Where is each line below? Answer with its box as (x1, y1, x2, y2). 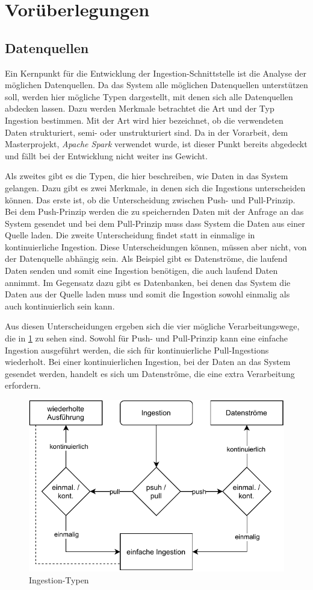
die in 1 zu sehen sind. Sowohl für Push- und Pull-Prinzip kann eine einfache (5, 332, 288, 344)
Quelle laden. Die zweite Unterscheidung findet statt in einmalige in (5, 229, 255, 241)
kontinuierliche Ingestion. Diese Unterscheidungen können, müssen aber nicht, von (5, 240, 307, 253)
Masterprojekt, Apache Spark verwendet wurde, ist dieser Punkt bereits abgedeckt (5, 138, 308, 150)
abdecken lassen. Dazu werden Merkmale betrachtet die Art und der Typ (5, 102, 274, 115)
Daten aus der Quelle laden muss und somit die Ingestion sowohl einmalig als (5, 288, 290, 300)
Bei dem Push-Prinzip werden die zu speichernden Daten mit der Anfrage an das (5, 205, 304, 218)
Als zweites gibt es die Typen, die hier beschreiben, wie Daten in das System (5, 170, 288, 182)
